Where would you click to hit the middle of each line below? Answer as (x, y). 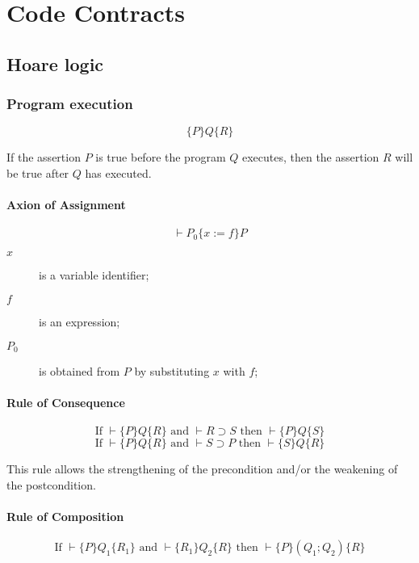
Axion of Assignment (66, 205)
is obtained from (80, 371)
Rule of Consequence (66, 403)
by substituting (172, 371)
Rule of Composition (65, 517)
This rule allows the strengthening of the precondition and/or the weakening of (202, 469)
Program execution (70, 104)
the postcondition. (51, 484)
